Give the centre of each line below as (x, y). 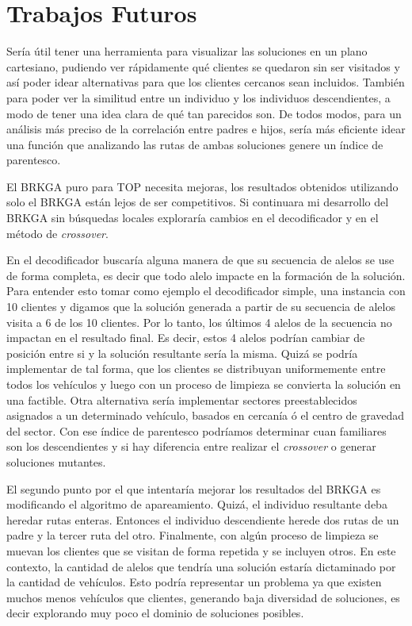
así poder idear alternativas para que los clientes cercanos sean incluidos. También (206, 82)
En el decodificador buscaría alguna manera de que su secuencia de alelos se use (200, 260)
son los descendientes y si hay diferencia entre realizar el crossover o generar (191, 446)
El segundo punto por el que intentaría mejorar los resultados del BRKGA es (194, 488)
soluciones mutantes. (56, 461)
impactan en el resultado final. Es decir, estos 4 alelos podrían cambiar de (186, 338)
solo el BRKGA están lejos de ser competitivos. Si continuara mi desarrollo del (198, 202)
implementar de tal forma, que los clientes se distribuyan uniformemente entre (196, 369)
